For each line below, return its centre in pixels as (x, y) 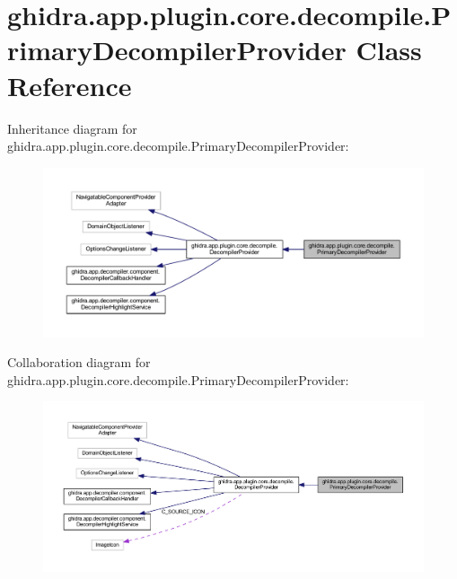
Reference (70, 85)
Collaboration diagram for (79, 362)
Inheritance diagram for (72, 128)
